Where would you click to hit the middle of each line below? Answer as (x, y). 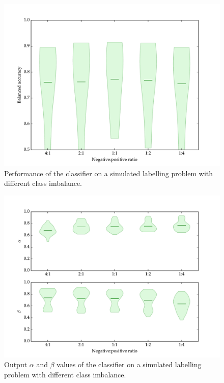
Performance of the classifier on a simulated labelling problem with (109, 173)
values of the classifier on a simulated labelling (129, 364)
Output (16, 364)
